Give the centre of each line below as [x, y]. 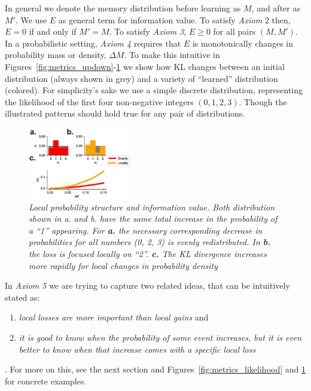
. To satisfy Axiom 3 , [148, 31]
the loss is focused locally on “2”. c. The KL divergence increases [148, 253]
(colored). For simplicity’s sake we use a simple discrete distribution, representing [154, 90]
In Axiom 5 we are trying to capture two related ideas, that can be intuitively [147, 285]
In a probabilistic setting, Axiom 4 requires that [93, 43]
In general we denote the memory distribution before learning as [123, 8]
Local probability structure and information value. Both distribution [152, 207]
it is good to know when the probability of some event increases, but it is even [160, 337]
